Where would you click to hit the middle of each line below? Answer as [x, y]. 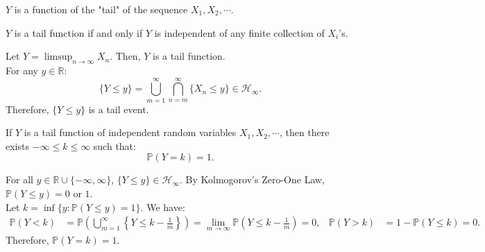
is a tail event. [119, 109]
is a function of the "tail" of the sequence [101, 9]
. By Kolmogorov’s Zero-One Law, [252, 179]
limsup [58, 57]
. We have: [163, 207]
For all [19, 179]
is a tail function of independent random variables [130, 132]
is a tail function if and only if [78, 32]
